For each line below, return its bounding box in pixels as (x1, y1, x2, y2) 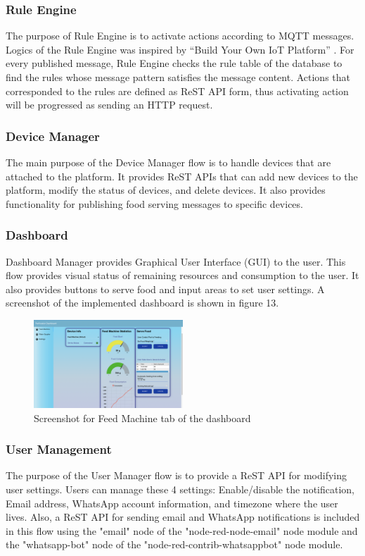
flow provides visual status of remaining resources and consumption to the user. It (6, 268, 359, 283)
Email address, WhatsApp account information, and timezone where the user (6, 495, 338, 510)
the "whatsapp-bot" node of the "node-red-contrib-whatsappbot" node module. (6, 537, 343, 552)
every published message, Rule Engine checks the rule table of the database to (6, 56, 342, 70)
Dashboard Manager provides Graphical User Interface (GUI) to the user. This (6, 254, 346, 268)
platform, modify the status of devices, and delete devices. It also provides (6, 183, 326, 197)
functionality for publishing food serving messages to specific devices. (6, 196, 303, 211)
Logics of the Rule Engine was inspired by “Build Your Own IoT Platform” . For (6, 42, 354, 56)
